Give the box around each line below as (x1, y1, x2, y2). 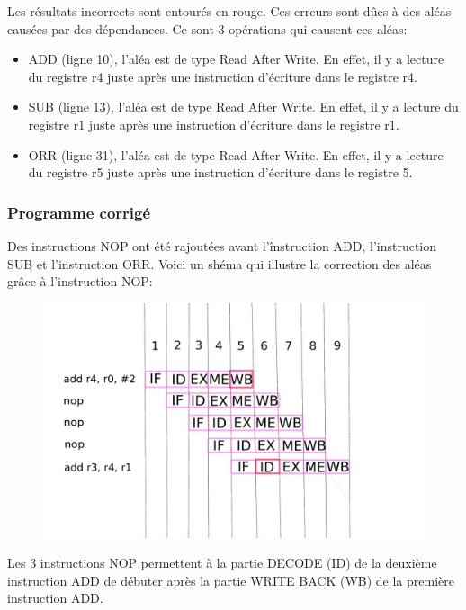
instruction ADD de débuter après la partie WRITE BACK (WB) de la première (7, 570, 454, 589)
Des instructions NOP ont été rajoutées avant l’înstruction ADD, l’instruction (7, 236, 437, 255)
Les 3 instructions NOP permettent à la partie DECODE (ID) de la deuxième (7, 553, 437, 572)
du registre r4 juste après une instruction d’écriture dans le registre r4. (28, 67, 417, 85)
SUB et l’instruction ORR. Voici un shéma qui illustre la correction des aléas (7, 254, 432, 273)
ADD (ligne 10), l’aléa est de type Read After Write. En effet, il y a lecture (28, 49, 444, 68)
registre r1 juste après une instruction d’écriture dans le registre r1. (28, 114, 399, 133)
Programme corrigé (7, 201, 151, 223)
